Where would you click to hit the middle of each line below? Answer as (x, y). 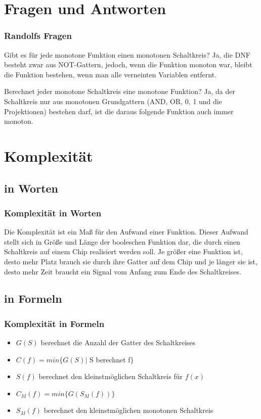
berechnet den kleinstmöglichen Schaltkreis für (111, 376)
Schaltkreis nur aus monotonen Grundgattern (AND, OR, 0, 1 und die (113, 101)
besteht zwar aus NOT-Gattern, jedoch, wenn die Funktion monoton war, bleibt (128, 64)
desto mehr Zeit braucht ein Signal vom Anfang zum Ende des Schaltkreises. (123, 271)
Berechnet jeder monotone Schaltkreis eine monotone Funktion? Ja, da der (120, 91)
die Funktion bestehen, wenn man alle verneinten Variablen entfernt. (111, 74)
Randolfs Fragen (38, 36)
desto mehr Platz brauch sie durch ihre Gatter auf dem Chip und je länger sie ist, (131, 261)
